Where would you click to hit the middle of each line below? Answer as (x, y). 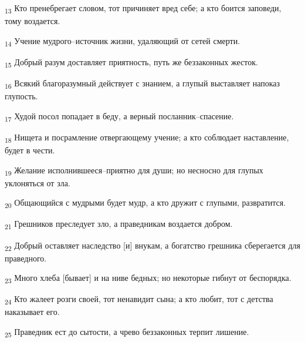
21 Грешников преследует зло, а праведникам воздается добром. (119, 224)
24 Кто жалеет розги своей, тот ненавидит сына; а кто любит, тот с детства (139, 300)
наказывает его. (32, 312)
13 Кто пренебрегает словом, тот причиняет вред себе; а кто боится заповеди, (143, 9)
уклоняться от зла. (38, 182)
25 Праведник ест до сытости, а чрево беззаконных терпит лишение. (127, 332)
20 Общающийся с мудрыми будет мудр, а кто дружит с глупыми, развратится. (145, 203)
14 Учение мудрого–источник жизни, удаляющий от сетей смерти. (123, 41)
